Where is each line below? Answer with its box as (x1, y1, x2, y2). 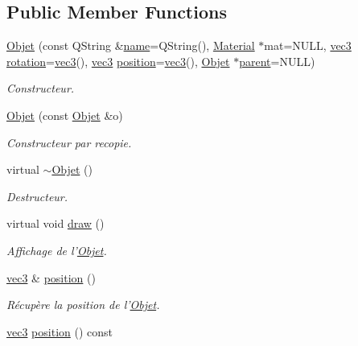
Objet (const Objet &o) (6, 106, 123, 123)
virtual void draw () (6, 215, 105, 232)
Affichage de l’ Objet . (6, 241, 107, 258)
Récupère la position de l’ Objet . (6, 296, 160, 313)
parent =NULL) (239, 52, 315, 69)
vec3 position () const (6, 323, 113, 340)
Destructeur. (6, 187, 68, 204)
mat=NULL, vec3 (264, 37, 352, 54)
